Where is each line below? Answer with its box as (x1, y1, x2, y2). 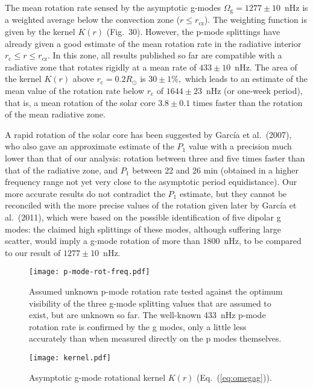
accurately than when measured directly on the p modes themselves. (29, 332, 282, 345)
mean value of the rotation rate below (5, 84, 145, 97)
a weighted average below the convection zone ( (5, 13, 180, 26)
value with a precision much (188, 140, 292, 152)
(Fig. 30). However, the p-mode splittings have (106, 25, 280, 38)
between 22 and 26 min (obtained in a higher (132, 163, 299, 176)
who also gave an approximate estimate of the (5, 140, 174, 152)
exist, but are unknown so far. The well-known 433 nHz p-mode (29, 308, 266, 321)
